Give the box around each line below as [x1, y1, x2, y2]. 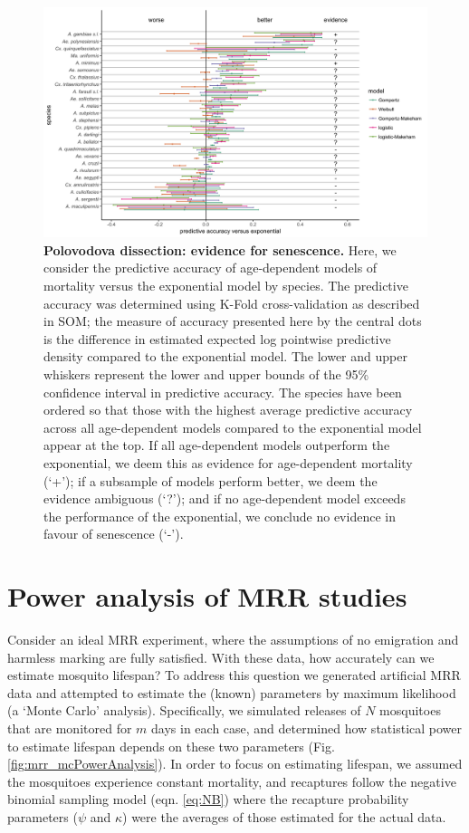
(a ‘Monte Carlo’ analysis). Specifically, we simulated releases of [7, 701, 361, 720]
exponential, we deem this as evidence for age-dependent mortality [43, 453, 413, 472]
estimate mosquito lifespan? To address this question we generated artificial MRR [7, 665, 461, 685]
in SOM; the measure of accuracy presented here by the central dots [43, 311, 422, 330]
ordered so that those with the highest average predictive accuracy [43, 400, 413, 419]
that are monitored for [7, 719, 132, 738]
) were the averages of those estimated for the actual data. [122, 807, 446, 826]
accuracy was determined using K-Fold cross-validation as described [43, 293, 420, 312]
